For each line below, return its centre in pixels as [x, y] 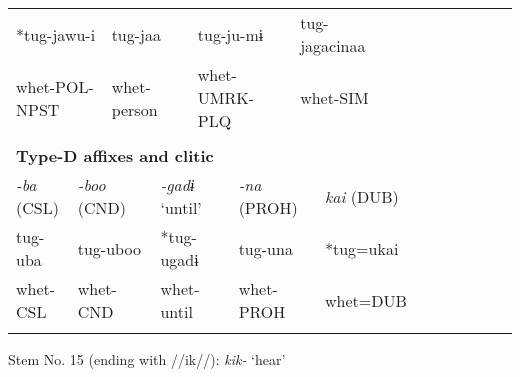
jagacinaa [333, 45]
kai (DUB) [361, 196]
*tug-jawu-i [56, 34]
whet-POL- [55, 86]
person [134, 109]
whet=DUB [365, 300]
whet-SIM [334, 97]
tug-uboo [109, 248]
